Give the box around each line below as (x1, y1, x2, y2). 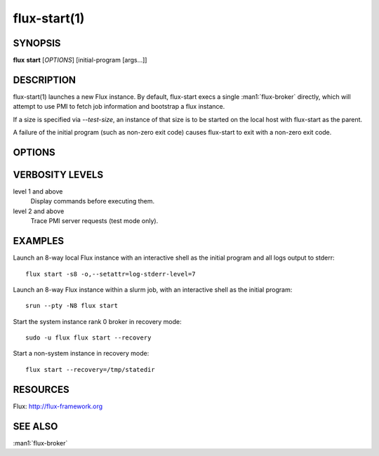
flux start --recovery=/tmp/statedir (25, 366, 156, 373)
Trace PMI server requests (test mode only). (30, 217, 159, 225)
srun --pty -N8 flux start (25, 302, 119, 310)
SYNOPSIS (13, 37, 61, 49)
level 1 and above (13, 187, 63, 196)
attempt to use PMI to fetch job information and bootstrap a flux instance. (13, 102, 225, 111)
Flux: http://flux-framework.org (13, 402, 103, 410)
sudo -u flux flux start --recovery (25, 334, 152, 342)
